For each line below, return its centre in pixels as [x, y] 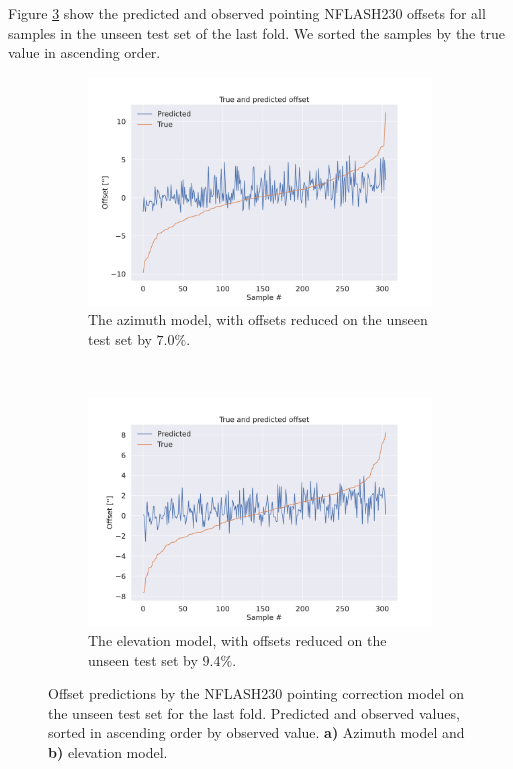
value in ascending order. [84, 52]
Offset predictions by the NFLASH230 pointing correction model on [256, 693]
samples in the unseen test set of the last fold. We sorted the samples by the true [256, 32]
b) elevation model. [108, 751]
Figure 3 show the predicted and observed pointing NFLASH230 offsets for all [247, 13]
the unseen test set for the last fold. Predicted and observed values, [254, 712]
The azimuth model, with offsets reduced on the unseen [258, 319]
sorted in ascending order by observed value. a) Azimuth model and [256, 732]
